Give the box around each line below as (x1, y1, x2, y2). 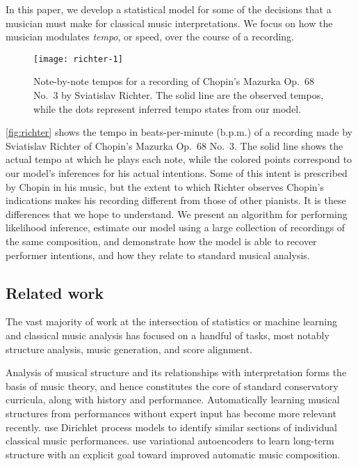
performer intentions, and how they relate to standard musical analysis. (6, 247, 310, 262)
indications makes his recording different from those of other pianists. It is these (6, 193, 346, 208)
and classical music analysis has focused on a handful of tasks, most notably (6, 327, 329, 342)
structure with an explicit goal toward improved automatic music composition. (6, 446, 341, 461)
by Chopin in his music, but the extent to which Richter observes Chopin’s (6, 179, 324, 194)
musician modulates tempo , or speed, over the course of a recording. (6, 29, 295, 44)
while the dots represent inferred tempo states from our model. (33, 101, 302, 116)
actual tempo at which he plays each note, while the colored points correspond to (6, 152, 352, 166)
